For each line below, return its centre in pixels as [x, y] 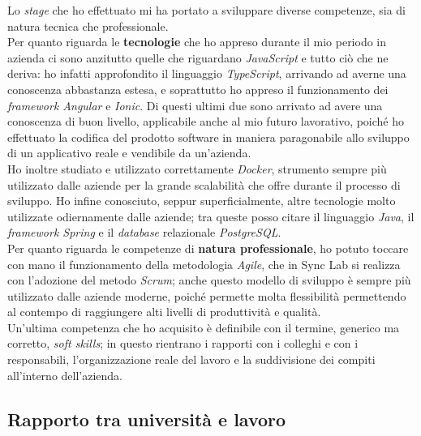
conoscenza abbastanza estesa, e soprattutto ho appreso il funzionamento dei [198, 89]
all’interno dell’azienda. [65, 375]
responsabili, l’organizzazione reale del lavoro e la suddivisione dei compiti [191, 359]
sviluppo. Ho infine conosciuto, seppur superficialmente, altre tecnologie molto [202, 201]
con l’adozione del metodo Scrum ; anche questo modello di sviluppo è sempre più [209, 280]
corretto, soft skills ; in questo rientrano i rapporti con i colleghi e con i [183, 343]
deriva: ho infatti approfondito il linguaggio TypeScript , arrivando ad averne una [207, 73]
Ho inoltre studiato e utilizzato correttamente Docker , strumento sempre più [197, 168]
